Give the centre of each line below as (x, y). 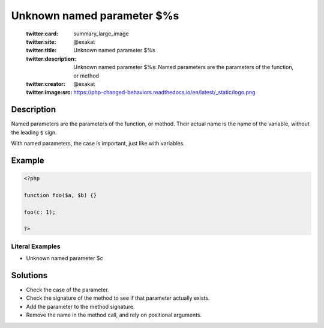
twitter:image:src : (49, 93)
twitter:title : (41, 50)
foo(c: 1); (40, 212)
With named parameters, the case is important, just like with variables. (98, 143)
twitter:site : (41, 41)
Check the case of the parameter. (67, 290)
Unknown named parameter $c (64, 258)
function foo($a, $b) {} (60, 195)
